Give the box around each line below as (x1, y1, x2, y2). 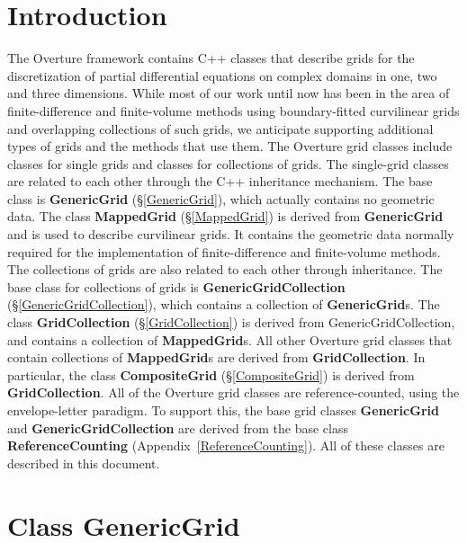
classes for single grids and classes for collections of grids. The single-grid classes (7, 154, 449, 173)
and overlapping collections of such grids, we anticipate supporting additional (7, 119, 434, 138)
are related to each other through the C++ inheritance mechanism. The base (7, 172, 433, 191)
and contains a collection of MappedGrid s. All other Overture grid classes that (7, 330, 453, 349)
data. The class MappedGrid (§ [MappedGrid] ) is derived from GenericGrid (7, 207, 444, 226)
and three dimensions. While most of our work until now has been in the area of (7, 84, 450, 102)
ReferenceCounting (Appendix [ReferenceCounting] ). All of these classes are (7, 436, 445, 455)
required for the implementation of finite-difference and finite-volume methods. (7, 242, 441, 261)
